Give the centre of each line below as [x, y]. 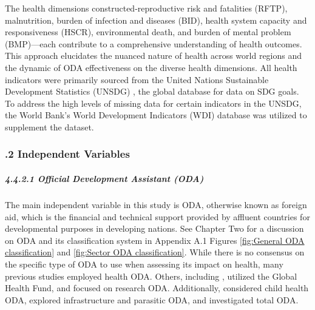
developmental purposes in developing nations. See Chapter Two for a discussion [154, 228]
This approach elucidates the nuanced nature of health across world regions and [154, 56]
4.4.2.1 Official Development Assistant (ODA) [104, 178]
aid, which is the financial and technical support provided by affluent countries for [157, 216]
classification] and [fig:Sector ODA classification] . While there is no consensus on [155, 252]
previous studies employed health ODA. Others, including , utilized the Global [151, 276]
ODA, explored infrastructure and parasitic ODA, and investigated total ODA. [152, 299]
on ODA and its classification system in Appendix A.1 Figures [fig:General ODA [155, 240]
